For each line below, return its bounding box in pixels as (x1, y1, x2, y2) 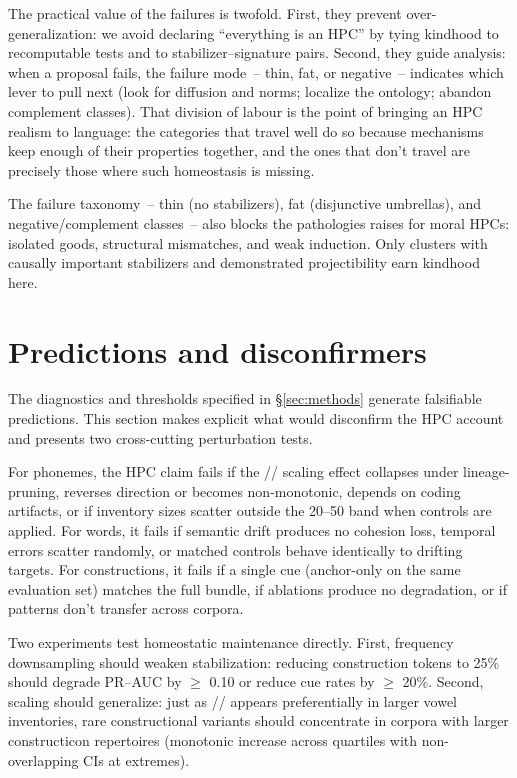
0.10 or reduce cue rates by (209, 671, 375, 692)
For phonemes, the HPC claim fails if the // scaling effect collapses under (8, 461, 459, 482)
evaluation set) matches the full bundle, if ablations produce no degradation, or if (8, 578, 507, 599)
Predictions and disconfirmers (8, 330, 427, 371)
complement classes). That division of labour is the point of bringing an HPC (8, 100, 483, 121)
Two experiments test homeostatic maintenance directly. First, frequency (8, 631, 454, 652)
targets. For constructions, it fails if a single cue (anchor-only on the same (8, 559, 461, 580)
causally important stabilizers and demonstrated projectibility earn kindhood (8, 252, 480, 273)
